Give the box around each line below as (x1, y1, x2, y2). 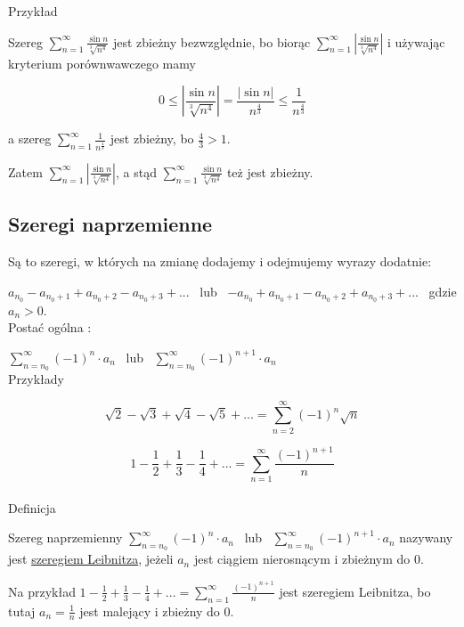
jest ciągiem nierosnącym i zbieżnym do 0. (193, 550, 424, 568)
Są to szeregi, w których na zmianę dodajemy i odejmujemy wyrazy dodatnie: (8, 252, 432, 271)
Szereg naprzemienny (8, 528, 123, 547)
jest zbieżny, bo (110, 129, 194, 148)
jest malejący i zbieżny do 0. (79, 601, 234, 620)
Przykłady (8, 369, 64, 387)
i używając (387, 32, 445, 51)
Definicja (8, 498, 56, 517)
